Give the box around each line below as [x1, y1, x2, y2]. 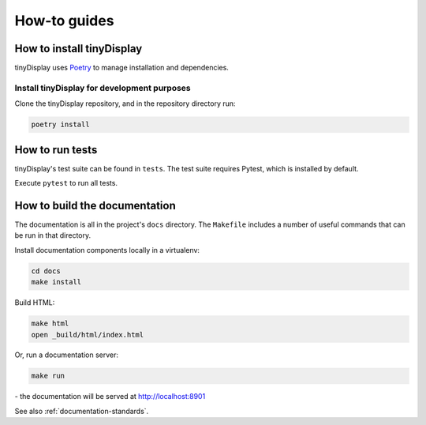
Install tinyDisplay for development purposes [14, 82, 191, 93]
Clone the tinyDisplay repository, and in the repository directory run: [14, 99, 236, 108]
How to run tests [14, 143, 98, 156]
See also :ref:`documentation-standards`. [14, 406, 149, 416]
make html [31, 319, 69, 328]
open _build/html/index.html [31, 330, 144, 339]
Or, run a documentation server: [14, 350, 118, 359]
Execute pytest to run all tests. [14, 179, 118, 188]
